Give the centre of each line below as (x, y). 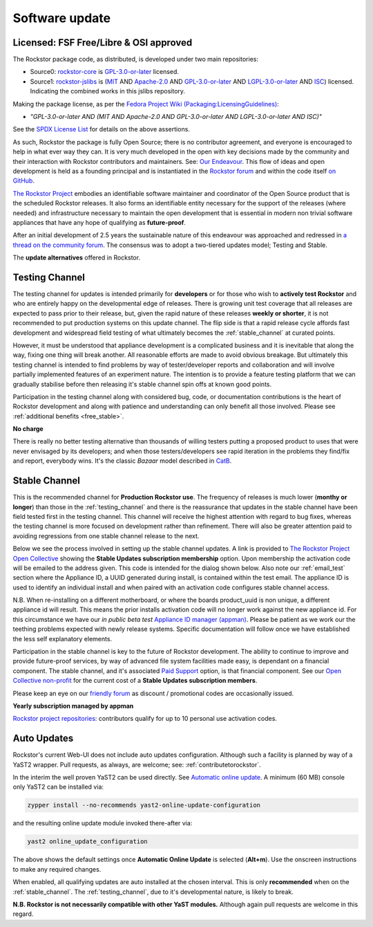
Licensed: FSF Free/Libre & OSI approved (103, 43)
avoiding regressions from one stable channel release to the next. (106, 535)
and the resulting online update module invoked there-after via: (103, 823)
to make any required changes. (57, 869)
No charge (28, 429)
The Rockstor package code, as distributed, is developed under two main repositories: (136, 59)
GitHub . (23, 181)
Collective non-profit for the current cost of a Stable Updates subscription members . (135, 681)
